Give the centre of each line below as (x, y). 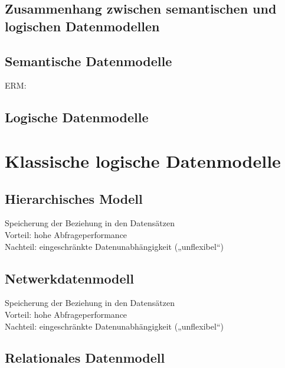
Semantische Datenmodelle (89, 61)
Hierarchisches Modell (74, 198)
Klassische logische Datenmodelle (143, 160)
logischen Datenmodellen (82, 26)
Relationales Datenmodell (85, 358)
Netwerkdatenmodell (70, 278)
